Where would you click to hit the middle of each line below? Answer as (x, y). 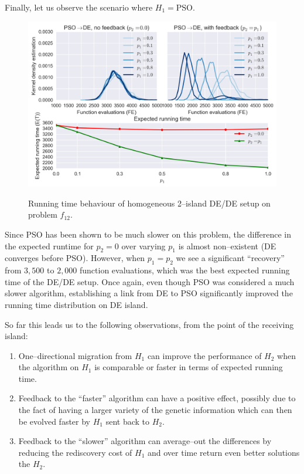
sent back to (128, 421)
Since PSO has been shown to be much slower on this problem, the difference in (148, 234)
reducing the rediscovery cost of (75, 452)
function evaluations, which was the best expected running (185, 270)
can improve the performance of (204, 355)
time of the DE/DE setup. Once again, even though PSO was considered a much (150, 281)
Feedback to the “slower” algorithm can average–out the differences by (145, 441)
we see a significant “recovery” (230, 258)
